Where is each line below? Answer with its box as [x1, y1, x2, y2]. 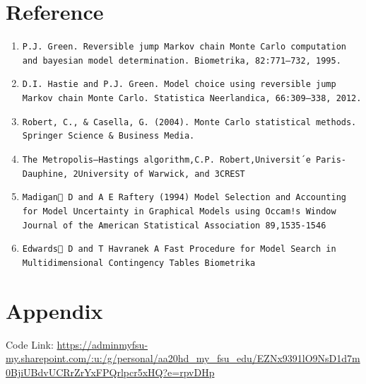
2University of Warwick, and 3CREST [73, 168, 245, 179]
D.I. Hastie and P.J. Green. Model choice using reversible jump [22, 79, 336, 90]
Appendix [6, 296, 103, 325]
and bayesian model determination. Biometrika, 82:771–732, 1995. [22, 55, 341, 66]
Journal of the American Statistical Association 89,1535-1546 [22, 220, 326, 231]
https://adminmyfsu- [57, 337, 148, 351]
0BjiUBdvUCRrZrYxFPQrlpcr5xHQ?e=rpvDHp [6, 364, 215, 379]
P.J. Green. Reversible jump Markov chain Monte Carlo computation [22, 42, 346, 52]
